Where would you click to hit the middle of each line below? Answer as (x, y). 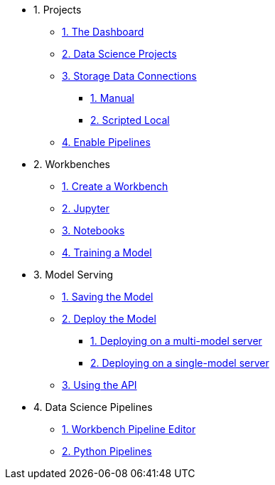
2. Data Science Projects (119, 54)
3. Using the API (99, 385)
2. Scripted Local (130, 120)
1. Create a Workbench (115, 186)
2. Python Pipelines (107, 451)
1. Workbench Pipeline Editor (129, 429)
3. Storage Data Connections (129, 76)
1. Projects (58, 10)
